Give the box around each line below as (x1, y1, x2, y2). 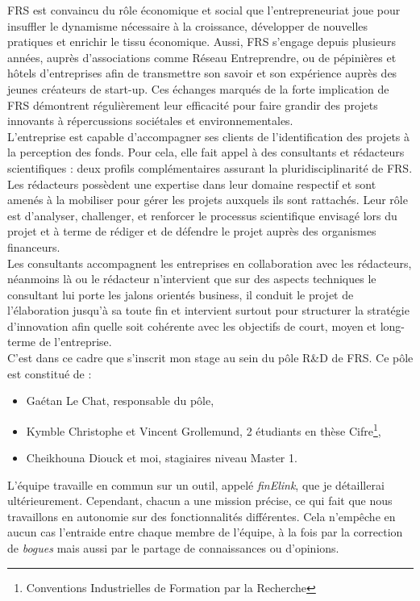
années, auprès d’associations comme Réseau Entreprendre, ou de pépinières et (7, 48, 397, 65)
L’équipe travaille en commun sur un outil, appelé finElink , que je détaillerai (7, 476, 385, 493)
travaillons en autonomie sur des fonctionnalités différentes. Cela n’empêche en (7, 507, 396, 524)
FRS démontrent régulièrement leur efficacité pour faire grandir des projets (7, 96, 378, 113)
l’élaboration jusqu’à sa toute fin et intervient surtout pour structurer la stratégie (7, 302, 410, 319)
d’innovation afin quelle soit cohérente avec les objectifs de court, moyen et (7, 317, 376, 334)
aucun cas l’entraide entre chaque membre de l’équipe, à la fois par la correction (7, 524, 403, 540)
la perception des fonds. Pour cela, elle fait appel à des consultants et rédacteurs (7, 144, 405, 161)
